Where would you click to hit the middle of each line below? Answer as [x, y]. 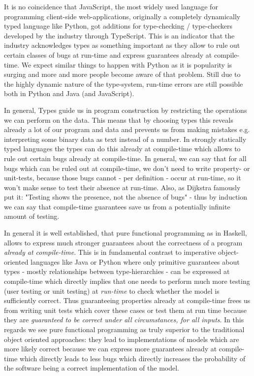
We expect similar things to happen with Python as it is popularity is [127, 64]
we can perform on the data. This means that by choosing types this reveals [119, 120]
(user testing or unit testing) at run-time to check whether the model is [112, 291]
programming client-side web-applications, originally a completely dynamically [122, 16]
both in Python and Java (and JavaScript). [69, 93]
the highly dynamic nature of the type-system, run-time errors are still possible [124, 84]
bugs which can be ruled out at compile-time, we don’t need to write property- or [127, 168]
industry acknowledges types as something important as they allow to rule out [122, 45]
